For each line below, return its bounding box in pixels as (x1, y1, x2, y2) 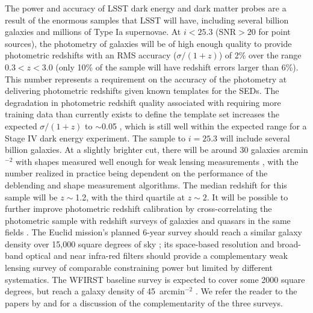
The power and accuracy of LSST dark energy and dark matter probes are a (5, 2, 287, 14)
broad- (277, 237, 301, 250)
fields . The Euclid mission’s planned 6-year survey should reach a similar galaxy (5, 226, 303, 238)
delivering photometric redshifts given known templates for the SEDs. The (5, 84, 279, 97)
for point (258, 25, 291, 38)
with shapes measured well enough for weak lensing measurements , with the (15, 155, 299, 167)
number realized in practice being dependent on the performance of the (5, 167, 268, 179)
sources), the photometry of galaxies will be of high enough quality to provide (5, 37, 292, 49)
